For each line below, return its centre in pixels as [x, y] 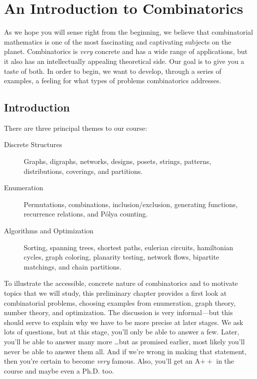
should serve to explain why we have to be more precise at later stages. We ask [124, 322]
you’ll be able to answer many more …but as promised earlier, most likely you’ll [125, 341]
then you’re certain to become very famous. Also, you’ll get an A [102, 361]
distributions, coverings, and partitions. [83, 171]
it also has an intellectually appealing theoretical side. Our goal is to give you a [124, 61]
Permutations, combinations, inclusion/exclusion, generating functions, [131, 204]
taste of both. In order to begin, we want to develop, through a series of [113, 71]
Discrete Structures [33, 144]
